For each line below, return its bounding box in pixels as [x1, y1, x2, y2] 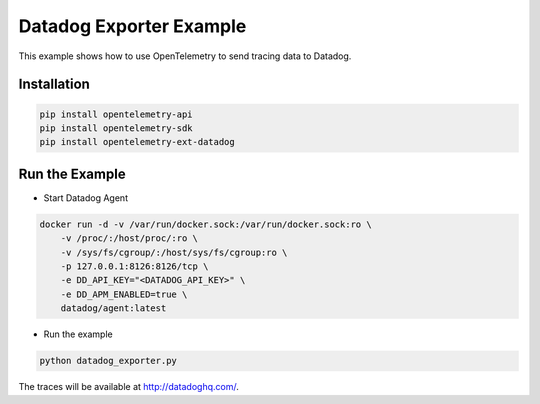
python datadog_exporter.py [39, 355, 177, 367]
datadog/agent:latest [60, 303, 167, 314]
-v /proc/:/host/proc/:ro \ [60, 233, 199, 244]
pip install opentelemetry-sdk [39, 122, 194, 134]
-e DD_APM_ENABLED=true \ [60, 288, 188, 300]
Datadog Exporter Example [18, 15, 247, 37]
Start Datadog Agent [43, 191, 129, 204]
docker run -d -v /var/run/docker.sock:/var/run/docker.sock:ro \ [39, 218, 372, 230]
